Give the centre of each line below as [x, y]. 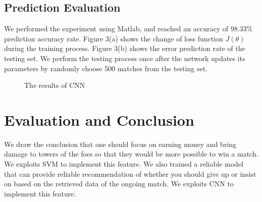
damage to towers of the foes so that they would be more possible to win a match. [131, 154]
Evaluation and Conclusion [99, 119]
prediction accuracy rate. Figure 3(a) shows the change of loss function [114, 38]
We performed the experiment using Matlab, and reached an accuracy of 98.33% [128, 29]
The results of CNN [55, 85]
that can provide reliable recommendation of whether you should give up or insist [130, 173]
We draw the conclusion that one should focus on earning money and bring [120, 144]
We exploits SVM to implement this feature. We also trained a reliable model [124, 164]
